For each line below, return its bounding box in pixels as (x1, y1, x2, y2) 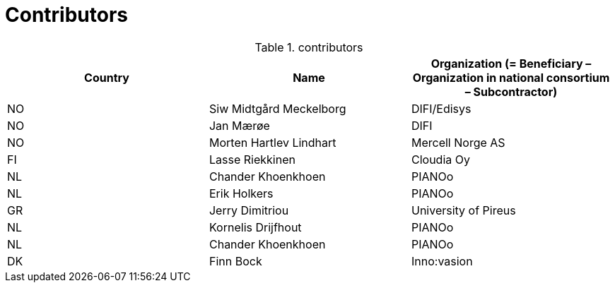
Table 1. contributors (254, 40, 363, 54)
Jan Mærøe (209, 118, 270, 133)
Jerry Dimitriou (209, 203, 289, 217)
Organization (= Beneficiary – (430, 56, 592, 71)
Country (84, 70, 129, 85)
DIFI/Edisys (411, 101, 471, 116)
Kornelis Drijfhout (209, 220, 302, 234)
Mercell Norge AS (411, 135, 505, 150)
